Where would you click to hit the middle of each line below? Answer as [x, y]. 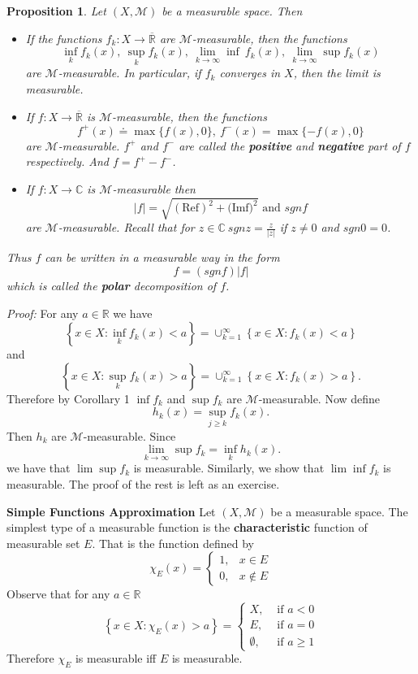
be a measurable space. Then [232, 11]
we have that [39, 468]
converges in [250, 73]
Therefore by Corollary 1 [68, 398]
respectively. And [67, 161]
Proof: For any [43, 313]
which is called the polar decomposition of [112, 285]
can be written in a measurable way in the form [162, 257]
